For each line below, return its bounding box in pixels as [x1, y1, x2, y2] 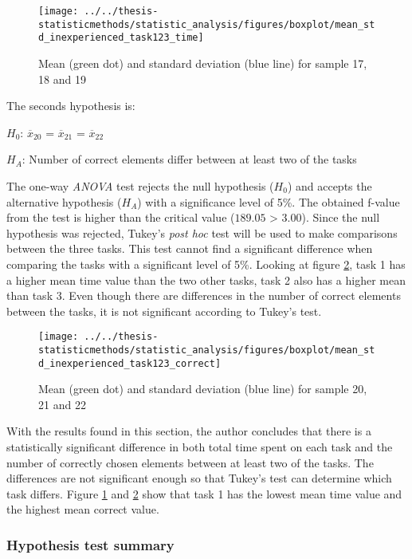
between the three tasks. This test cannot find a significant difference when [6, 240, 373, 257]
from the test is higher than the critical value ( [6, 209, 235, 226]
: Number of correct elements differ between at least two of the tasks [22, 151, 357, 167]
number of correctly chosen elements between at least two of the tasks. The [6, 454, 374, 470]
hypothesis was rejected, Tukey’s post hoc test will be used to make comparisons [6, 224, 398, 241]
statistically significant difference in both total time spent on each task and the [6, 439, 393, 455]
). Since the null [301, 209, 380, 226]
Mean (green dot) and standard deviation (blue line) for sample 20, [38, 380, 367, 397]
